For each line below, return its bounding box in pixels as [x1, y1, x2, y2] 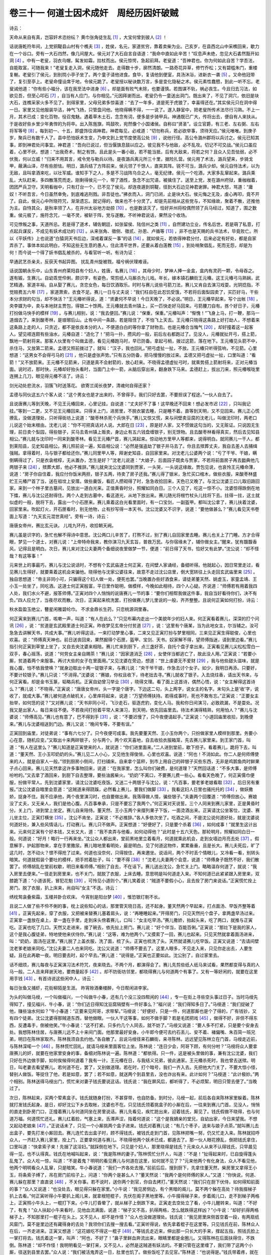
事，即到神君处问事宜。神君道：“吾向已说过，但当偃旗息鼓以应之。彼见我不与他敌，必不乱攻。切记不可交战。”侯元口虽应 [9, 142, 257, 148]
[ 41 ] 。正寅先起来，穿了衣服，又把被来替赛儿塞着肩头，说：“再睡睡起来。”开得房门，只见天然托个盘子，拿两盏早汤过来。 [9, 910, 257, 916]
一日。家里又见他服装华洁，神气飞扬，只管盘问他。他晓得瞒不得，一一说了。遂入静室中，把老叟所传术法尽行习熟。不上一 [9, 106, 260, 112]
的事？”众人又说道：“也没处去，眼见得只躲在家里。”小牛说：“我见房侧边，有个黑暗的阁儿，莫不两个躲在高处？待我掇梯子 [9, 1186, 257, 1192]
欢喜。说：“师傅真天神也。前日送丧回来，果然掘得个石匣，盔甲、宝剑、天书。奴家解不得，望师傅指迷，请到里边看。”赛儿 [9, 637, 257, 643]
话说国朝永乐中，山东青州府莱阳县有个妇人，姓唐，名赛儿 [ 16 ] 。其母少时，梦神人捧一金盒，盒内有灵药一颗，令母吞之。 [9, 268, 257, 274]
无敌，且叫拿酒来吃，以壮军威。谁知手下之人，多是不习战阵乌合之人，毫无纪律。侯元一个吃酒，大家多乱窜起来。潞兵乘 [9, 170, 255, 176]
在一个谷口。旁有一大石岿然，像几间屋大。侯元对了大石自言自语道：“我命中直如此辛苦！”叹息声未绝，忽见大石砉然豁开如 [9, 50, 259, 56]
